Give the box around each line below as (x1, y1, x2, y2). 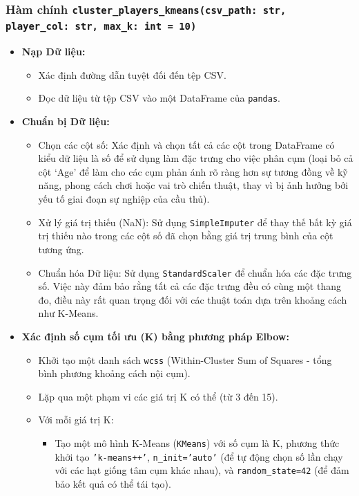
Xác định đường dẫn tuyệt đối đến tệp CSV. (38, 67, 226, 82)
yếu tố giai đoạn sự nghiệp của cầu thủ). (38, 192, 210, 206)
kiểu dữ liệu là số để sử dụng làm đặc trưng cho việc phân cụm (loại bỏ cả (38, 151, 353, 165)
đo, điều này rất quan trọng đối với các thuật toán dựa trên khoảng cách (38, 292, 347, 306)
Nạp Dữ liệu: (21, 44, 86, 59)
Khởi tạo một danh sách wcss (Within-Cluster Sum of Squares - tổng (38, 352, 332, 367)
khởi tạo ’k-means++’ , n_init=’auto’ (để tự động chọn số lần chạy (55, 449, 343, 463)
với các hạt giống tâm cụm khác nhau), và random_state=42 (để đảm (55, 463, 349, 477)
